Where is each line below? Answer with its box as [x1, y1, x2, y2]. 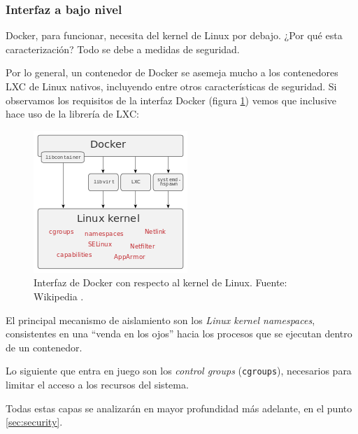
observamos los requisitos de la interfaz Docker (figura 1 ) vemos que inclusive [6, 92, 337, 107]
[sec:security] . [6, 414, 63, 429]
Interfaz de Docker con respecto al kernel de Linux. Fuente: [34, 275, 287, 290]
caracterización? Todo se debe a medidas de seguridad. [6, 41, 240, 56]
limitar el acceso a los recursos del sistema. [6, 377, 189, 391]
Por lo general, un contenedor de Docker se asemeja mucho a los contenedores [6, 65, 338, 80]
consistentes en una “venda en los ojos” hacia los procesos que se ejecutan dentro [6, 326, 352, 341]
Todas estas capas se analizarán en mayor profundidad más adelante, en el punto [6, 400, 352, 415]
